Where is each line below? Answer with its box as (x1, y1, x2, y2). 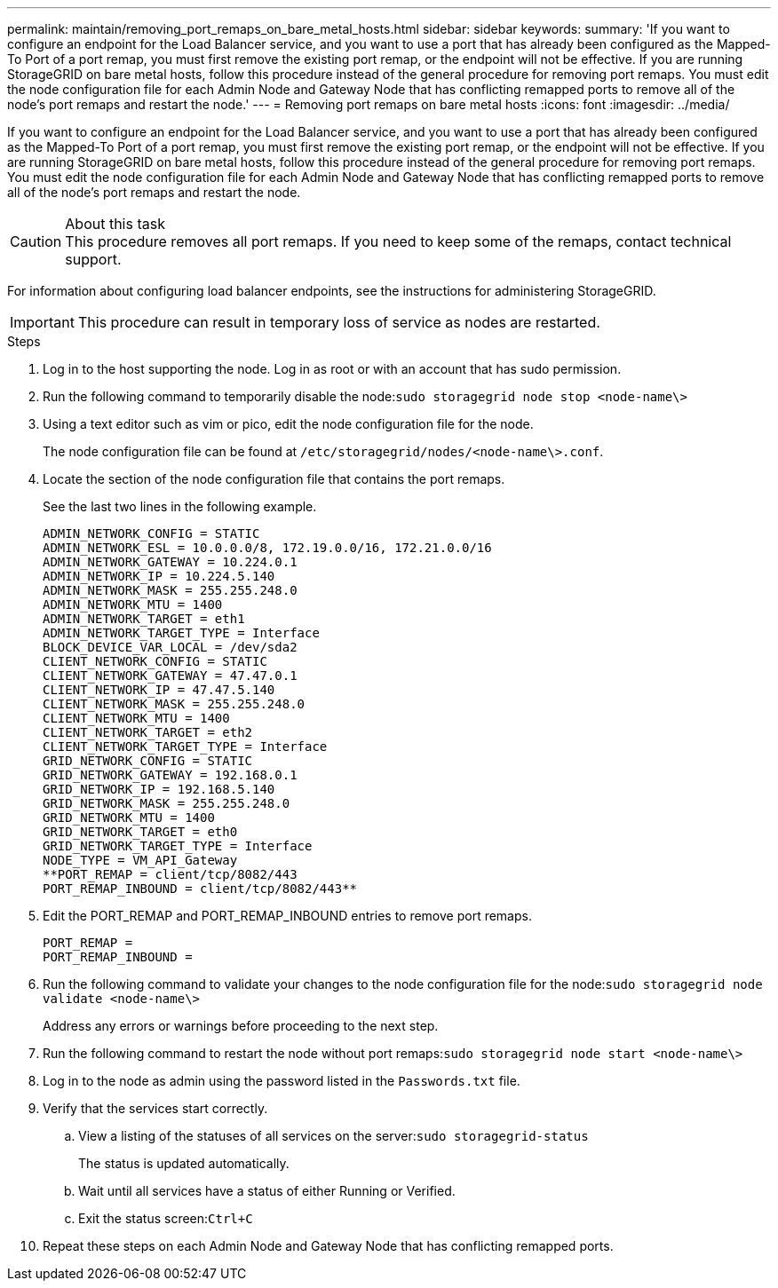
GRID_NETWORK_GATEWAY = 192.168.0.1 (43, 768, 298, 782)
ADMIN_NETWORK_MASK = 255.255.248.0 (43, 583, 298, 597)
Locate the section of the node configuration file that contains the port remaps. (43, 471, 505, 486)
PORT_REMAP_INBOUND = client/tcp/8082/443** (43, 881, 358, 896)
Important (10, 313, 75, 331)
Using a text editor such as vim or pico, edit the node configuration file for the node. (43, 416, 534, 431)
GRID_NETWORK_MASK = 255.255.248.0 (43, 796, 290, 810)
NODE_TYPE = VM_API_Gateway (43, 853, 238, 867)
